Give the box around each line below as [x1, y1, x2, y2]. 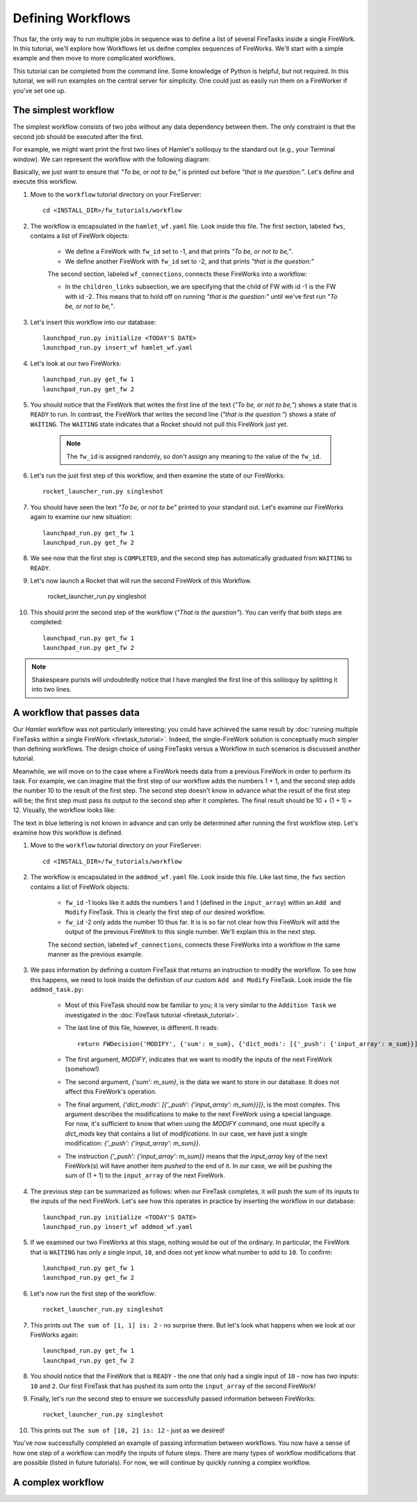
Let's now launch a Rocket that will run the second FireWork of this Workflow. [30, 577, 252, 585]
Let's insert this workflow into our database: [30, 318, 156, 326]
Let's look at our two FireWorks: [30, 359, 122, 368]
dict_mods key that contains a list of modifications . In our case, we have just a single [65, 1129, 308, 1138]
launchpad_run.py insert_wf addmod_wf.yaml [42, 1223, 193, 1230]
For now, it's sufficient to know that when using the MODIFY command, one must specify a [65, 1120, 325, 1128]
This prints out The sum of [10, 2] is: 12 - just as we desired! [30, 1426, 225, 1435]
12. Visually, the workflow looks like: [13, 806, 116, 815]
